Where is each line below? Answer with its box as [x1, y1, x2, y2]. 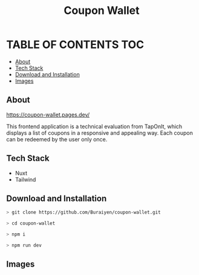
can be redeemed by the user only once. [6, 135, 108, 143]
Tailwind [15, 175, 36, 183]
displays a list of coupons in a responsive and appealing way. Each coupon [6, 129, 194, 137]
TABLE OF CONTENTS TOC [6, 38, 145, 52]
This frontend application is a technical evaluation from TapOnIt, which [6, 123, 183, 130]
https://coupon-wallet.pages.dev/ [6, 110, 90, 118]
